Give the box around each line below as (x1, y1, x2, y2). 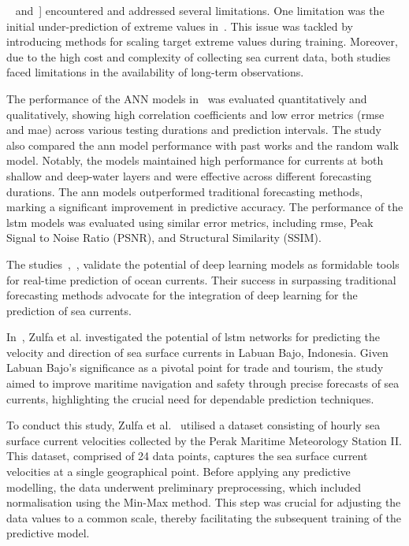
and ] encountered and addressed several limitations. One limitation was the (15, 2, 385, 18)
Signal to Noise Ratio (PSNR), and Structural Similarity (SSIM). (6, 229, 322, 246)
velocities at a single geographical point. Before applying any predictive (6, 463, 351, 480)
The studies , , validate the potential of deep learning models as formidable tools (6, 255, 400, 272)
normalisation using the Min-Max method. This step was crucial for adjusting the (6, 494, 401, 511)
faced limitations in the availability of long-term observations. (6, 64, 304, 80)
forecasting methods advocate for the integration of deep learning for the (6, 287, 358, 303)
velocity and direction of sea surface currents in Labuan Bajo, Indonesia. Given (6, 344, 389, 360)
